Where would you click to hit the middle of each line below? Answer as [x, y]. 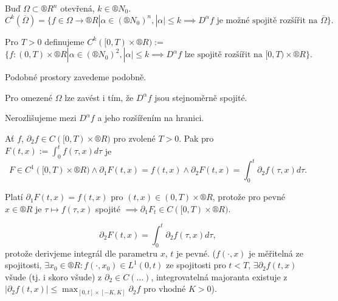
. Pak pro [196, 138]
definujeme [64, 41]
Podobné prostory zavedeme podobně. [76, 77]
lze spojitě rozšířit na [223, 55]
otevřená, [78, 8]
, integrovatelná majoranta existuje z [219, 276]
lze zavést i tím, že [99, 97]
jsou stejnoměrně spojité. [201, 97]
